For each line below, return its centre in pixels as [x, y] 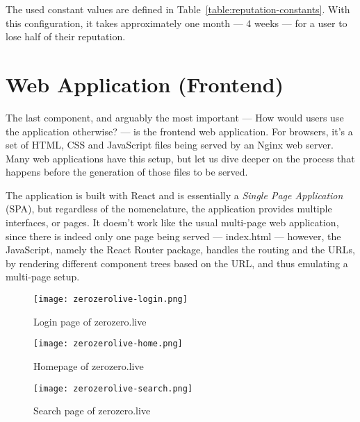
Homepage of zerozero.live [89, 365]
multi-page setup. [43, 277]
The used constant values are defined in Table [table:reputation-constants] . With [178, 9]
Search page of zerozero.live [92, 411]
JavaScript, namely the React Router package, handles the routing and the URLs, [180, 250]
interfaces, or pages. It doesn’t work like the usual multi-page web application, [172, 222]
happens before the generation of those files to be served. [127, 172]
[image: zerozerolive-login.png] [111, 299]
